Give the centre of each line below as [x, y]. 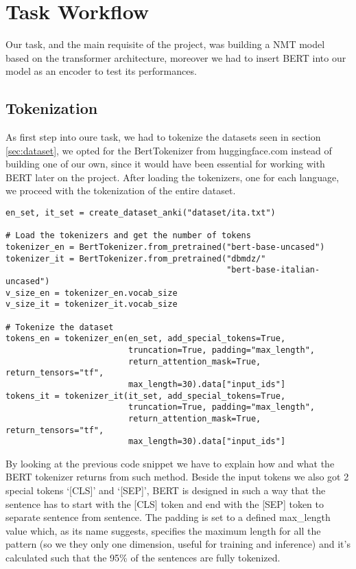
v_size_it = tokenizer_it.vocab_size [92, 304]
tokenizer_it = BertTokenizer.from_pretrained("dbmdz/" [136, 258]
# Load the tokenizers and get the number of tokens [128, 236]
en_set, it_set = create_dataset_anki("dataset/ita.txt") [141, 213]
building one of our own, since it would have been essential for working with [165, 164]
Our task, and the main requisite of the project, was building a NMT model [165, 44]
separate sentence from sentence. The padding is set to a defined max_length [168, 517]
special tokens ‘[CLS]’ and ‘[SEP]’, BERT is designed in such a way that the [166, 490]
